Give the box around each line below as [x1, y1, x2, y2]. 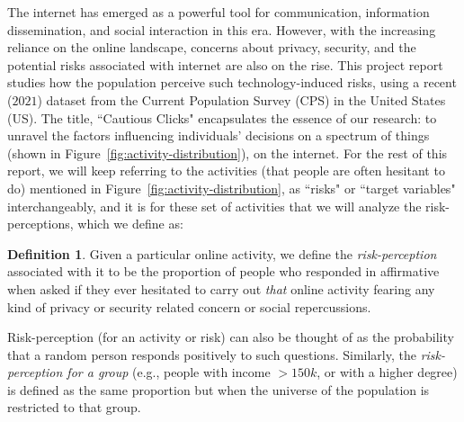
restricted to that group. [7, 398, 141, 417]
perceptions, [7, 214, 74, 233]
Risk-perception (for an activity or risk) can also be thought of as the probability [7, 328, 454, 346]
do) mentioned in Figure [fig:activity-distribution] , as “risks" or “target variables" [7, 178, 456, 197]
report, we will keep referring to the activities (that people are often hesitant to [7, 161, 445, 180]
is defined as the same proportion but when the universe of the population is [7, 380, 430, 399]
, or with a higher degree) [317, 363, 458, 382]
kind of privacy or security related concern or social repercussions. [7, 297, 371, 316]
